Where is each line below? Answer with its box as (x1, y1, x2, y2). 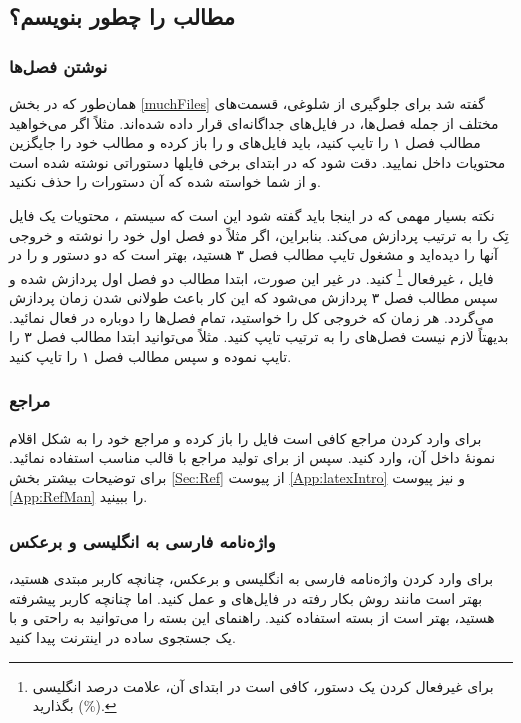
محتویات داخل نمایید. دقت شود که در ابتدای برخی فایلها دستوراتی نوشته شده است (9, 151, 506, 172)
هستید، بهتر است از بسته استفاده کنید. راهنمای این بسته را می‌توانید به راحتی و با (9, 607, 495, 628)
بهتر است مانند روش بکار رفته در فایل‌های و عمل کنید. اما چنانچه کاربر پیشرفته (9, 587, 483, 608)
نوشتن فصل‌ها (9, 53, 108, 78)
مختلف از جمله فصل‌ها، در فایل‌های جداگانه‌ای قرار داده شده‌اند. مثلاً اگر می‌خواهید (9, 112, 499, 133)
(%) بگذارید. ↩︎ (32, 695, 117, 716)
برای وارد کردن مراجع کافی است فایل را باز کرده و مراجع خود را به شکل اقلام (9, 427, 482, 448)
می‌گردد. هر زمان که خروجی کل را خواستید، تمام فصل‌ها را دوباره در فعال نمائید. (9, 306, 494, 327)
